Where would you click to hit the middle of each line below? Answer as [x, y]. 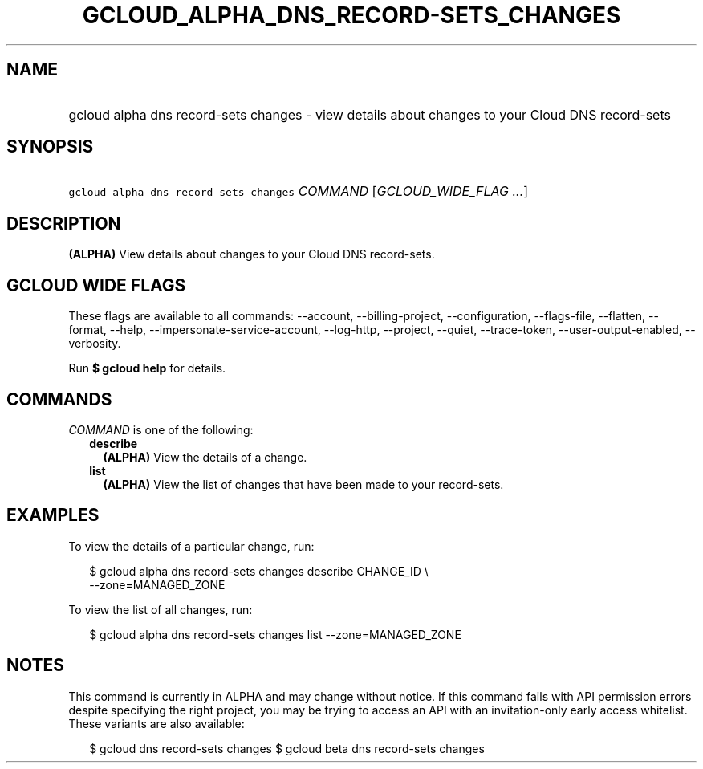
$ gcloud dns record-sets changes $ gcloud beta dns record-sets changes [287, 748]
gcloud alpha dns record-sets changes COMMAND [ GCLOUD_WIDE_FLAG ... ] [299, 191]
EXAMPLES [53, 515]
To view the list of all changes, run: [161, 609]
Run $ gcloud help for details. [147, 368]
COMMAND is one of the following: [161, 429]
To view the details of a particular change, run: [191, 546]
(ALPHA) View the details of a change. [205, 457]
